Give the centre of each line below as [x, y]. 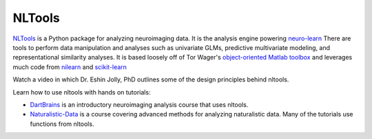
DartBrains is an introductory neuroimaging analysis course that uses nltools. [139, 104]
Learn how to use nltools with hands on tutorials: [82, 92]
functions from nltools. [62, 124]
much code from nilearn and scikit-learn [70, 67]
